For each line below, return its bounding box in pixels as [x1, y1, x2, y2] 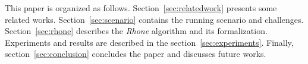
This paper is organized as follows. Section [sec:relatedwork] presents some [5, 2, 277, 14]
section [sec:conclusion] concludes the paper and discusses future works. [5, 48, 266, 60]
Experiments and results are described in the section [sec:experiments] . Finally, [5, 36, 294, 48]
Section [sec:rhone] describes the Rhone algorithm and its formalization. [5, 25, 268, 37]
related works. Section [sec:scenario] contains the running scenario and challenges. [5, 13, 304, 25]
